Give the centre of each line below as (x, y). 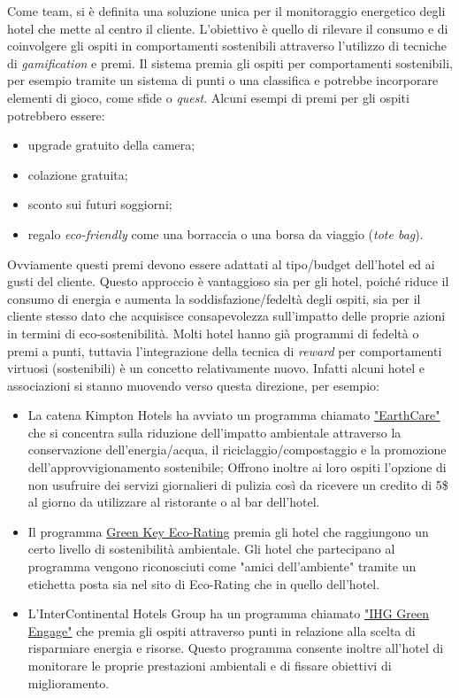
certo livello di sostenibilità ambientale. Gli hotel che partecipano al (211, 549)
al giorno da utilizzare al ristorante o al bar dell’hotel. (174, 502)
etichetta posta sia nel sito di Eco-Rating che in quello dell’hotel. (204, 583)
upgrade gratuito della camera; (111, 145)
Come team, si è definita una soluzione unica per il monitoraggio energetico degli (226, 11)
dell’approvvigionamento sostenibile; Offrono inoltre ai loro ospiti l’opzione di (237, 467)
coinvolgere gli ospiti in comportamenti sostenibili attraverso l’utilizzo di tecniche (227, 46)
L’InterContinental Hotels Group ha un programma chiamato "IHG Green (229, 613)
